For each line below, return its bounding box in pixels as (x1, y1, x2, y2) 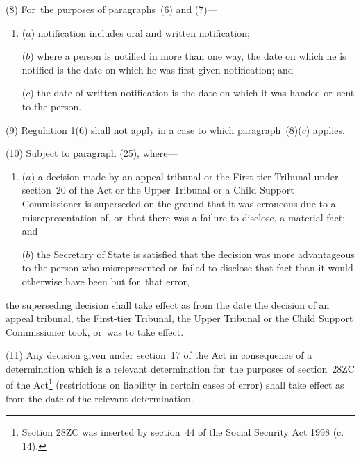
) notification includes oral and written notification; (31, 25, 250, 40)
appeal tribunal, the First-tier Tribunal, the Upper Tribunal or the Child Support (6, 311, 353, 325)
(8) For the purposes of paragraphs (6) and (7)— (6, 2, 217, 16)
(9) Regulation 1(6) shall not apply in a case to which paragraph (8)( (6, 122, 302, 137)
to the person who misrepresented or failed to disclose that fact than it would (22, 260, 353, 275)
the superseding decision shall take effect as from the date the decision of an (6, 297, 330, 312)
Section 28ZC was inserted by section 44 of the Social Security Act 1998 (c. (22, 425, 344, 439)
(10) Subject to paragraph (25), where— (6, 146, 178, 160)
